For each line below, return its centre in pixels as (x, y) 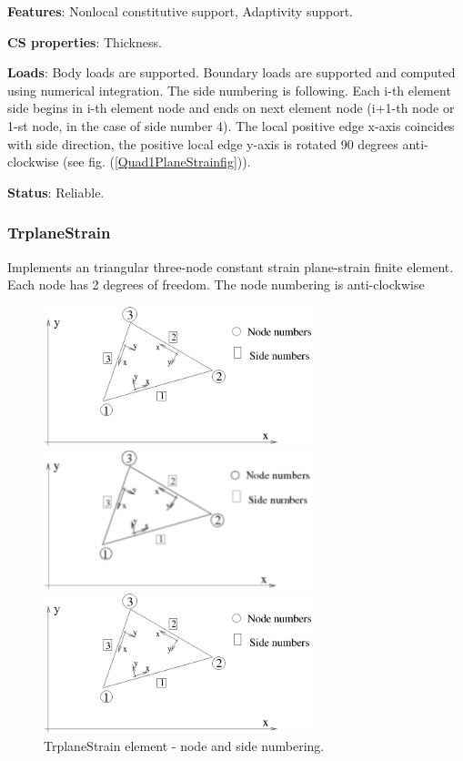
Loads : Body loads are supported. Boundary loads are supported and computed (231, 72)
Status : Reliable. (56, 192)
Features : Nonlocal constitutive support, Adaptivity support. (181, 11)
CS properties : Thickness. (85, 41)
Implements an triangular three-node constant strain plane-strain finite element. (231, 266)
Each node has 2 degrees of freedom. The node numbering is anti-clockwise (216, 284)
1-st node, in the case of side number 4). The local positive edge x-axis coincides (231, 125)
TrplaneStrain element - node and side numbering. (184, 745)
